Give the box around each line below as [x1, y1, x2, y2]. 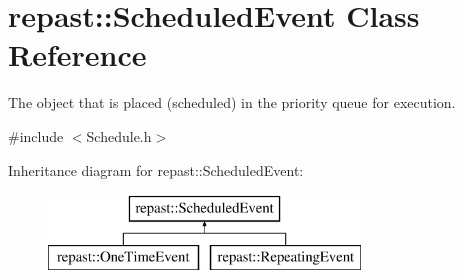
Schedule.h [86, 125, 152, 146]
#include [8, 125, 64, 146]
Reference [8, 34, 147, 75]
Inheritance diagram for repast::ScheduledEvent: [8, 159, 304, 180]
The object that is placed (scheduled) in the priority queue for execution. [8, 92, 456, 113]
